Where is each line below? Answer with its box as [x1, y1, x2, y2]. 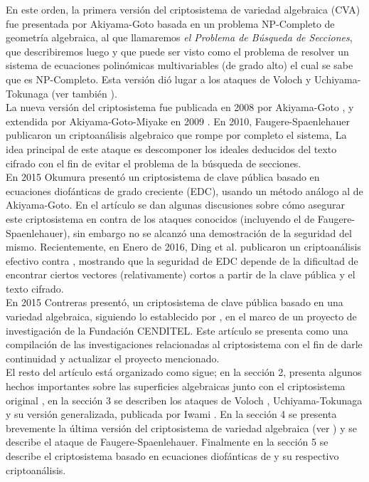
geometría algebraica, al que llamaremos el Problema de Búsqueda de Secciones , [6, 30, 353, 45]
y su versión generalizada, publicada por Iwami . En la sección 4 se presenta [6, 407, 337, 421]
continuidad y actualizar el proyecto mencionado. [6, 350, 220, 365]
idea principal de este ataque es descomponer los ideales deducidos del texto [6, 141, 337, 156]
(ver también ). [51, 85, 117, 100]
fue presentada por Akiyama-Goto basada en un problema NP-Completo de [6, 16, 335, 31]
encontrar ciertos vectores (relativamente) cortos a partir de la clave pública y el [6, 267, 355, 282]
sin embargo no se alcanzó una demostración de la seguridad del [73, 225, 352, 240]
